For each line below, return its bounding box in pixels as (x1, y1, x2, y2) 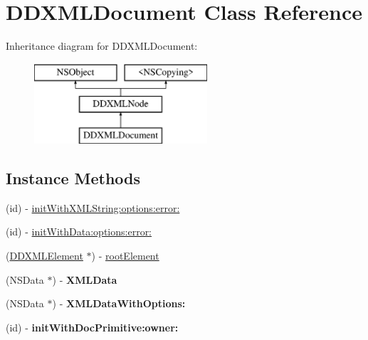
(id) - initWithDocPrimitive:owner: (6, 319, 179, 334)
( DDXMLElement (6, 248, 83, 263)
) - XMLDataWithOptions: (52, 296, 186, 311)
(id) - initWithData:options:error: (6, 224, 152, 239)
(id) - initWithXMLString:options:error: (6, 200, 180, 215)
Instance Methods (6, 167, 140, 189)
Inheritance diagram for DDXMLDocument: (6, 38, 198, 53)
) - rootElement (91, 248, 159, 263)
